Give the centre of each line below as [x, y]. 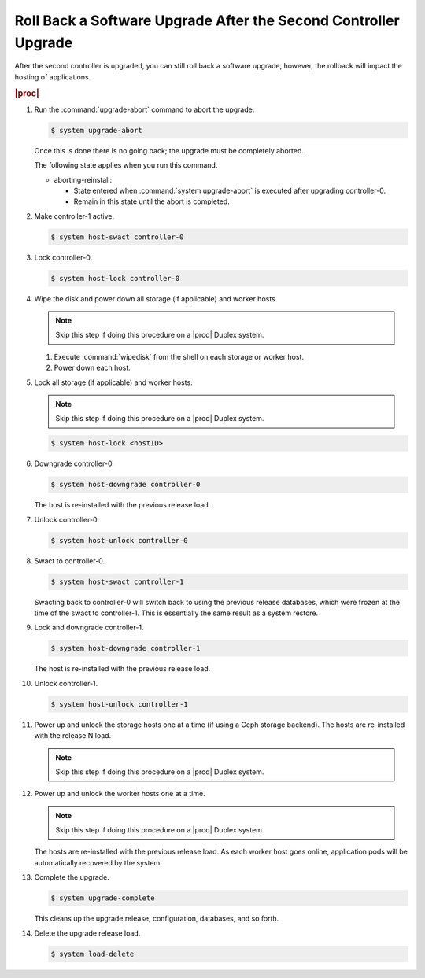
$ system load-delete [92, 954]
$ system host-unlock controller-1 [119, 704]
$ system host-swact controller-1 [117, 581]
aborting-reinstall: [83, 179]
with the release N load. [73, 736]
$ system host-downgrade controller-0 [126, 485]
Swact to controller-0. [70, 561]
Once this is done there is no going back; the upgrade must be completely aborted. [169, 150]
